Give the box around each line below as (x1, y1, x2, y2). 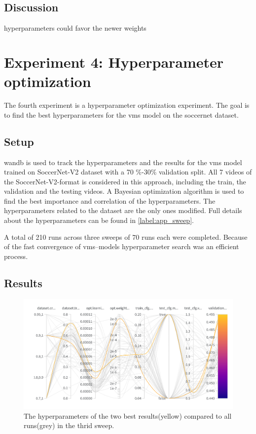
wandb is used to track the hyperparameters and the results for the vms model (4, 157, 242, 167)
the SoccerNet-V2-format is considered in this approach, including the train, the (4, 176, 246, 186)
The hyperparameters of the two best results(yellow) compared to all (24, 410, 232, 421)
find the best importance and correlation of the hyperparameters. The (4, 195, 216, 206)
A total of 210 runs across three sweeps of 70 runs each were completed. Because (4, 231, 248, 242)
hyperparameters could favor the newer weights (4, 23, 146, 33)
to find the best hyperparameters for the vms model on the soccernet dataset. (4, 109, 239, 120)
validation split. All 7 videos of (158, 167, 252, 177)
